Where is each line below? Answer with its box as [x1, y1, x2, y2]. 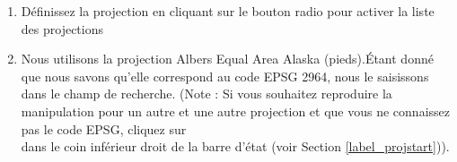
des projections [21, 19, 103, 38]
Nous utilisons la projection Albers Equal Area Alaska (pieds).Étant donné [21, 49, 434, 68]
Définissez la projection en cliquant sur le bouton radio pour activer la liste [21, 2, 435, 20]
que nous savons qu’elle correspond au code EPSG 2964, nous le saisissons [21, 66, 429, 85]
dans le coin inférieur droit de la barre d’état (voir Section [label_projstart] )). [21, 137, 450, 156]
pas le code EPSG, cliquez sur [21, 119, 187, 138]
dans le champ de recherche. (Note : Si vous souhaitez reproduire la [21, 84, 392, 103]
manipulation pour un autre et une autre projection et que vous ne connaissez [21, 101, 450, 120]
